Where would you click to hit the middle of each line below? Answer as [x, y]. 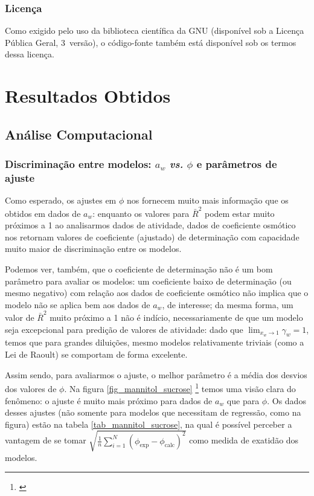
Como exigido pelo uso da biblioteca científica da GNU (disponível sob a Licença [155, 31]
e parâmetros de [237, 164]
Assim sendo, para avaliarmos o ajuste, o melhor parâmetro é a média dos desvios [156, 374]
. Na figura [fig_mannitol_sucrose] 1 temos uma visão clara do [180, 388]
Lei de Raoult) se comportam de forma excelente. [96, 354]
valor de [20, 317]
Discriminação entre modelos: [78, 164]
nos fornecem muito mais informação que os [207, 200]
